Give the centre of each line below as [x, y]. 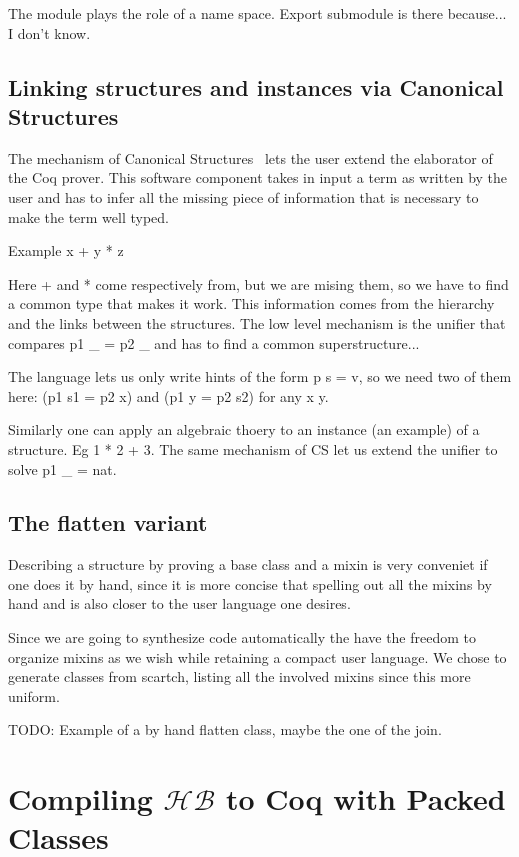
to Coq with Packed [365, 798]
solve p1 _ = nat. [62, 468]
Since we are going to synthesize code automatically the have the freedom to [242, 637]
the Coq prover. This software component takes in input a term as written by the [258, 177]
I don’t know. [49, 32]
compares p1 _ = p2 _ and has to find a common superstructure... [214, 342]
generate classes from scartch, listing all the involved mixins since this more [239, 676]
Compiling [80, 798]
